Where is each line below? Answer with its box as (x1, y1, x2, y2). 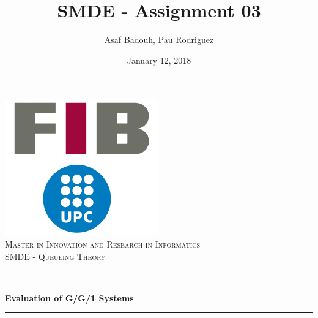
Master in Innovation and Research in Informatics (5, 237, 201, 250)
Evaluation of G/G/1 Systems (5, 291, 134, 304)
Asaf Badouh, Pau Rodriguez (104, 33, 214, 46)
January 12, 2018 (127, 53, 191, 66)
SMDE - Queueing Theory (5, 249, 106, 262)
